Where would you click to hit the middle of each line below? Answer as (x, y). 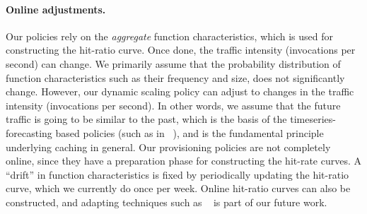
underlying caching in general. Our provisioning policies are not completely (168, 147)
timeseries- (313, 119)
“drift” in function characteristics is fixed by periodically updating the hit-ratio (177, 174)
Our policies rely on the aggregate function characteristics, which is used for (170, 36)
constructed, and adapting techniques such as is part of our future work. (167, 202)
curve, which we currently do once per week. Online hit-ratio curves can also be (178, 188)
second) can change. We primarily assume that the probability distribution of (173, 63)
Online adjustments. (56, 9)
